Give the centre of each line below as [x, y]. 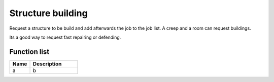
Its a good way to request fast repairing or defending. [65, 37]
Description [47, 64]
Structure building [49, 13]
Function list [29, 52]
